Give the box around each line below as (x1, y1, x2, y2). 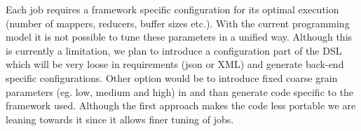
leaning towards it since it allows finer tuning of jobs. (6, 111, 234, 126)
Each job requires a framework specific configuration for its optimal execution (6, 2, 339, 16)
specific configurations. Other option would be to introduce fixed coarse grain (6, 70, 338, 85)
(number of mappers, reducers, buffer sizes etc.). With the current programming (6, 15, 350, 30)
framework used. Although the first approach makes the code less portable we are (6, 98, 356, 113)
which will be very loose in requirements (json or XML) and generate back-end (6, 57, 344, 71)
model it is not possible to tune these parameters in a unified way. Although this (6, 29, 353, 44)
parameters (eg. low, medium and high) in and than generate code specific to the (6, 84, 354, 99)
